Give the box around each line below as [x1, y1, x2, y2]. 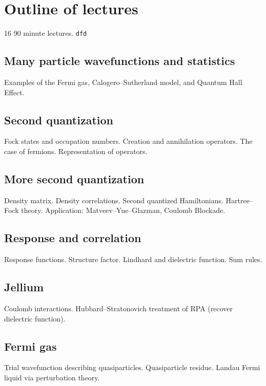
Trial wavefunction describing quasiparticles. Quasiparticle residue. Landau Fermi [4, 362, 260, 373]
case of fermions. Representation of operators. [4, 145, 148, 156]
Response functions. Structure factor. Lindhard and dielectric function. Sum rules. [4, 254, 262, 265]
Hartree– [226, 195, 253, 205]
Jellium [4, 279, 44, 295]
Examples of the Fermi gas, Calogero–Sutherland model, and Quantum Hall [4, 76, 242, 87]
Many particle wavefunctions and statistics [4, 53, 235, 69]
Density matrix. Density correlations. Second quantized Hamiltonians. [4, 195, 223, 205]
